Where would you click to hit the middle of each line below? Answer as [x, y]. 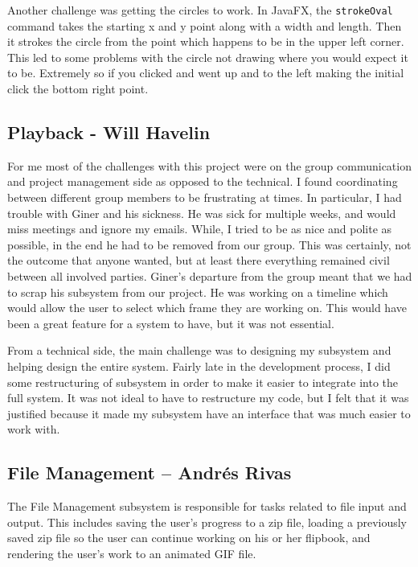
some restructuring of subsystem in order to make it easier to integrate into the [203, 382]
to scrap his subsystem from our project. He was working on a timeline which [198, 292]
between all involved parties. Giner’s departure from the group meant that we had [210, 275]
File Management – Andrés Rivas [150, 473]
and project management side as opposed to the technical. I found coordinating [203, 181]
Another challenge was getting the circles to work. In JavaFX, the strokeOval [200, 10]
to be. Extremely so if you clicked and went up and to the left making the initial [206, 73]
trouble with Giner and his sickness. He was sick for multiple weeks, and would [202, 213]
